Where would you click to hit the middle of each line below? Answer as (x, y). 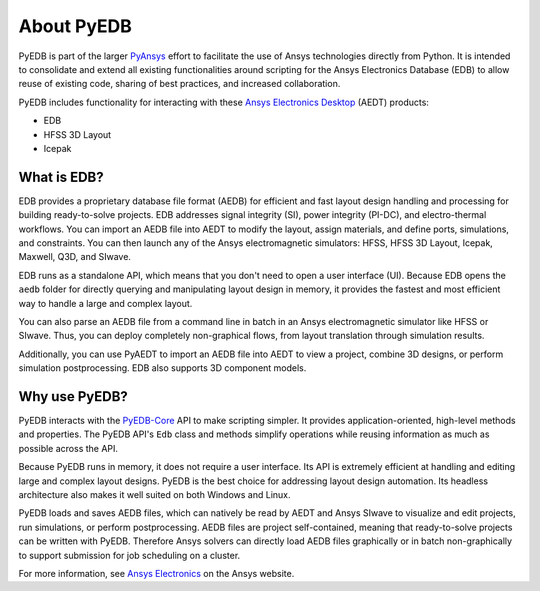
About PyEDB (75, 26)
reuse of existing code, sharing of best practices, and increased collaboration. (179, 84)
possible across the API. (68, 448)
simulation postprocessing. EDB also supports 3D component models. (162, 368)
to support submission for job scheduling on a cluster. (129, 555)
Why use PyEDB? (73, 396)
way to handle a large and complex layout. (105, 303)
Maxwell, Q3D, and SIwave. (75, 257)
